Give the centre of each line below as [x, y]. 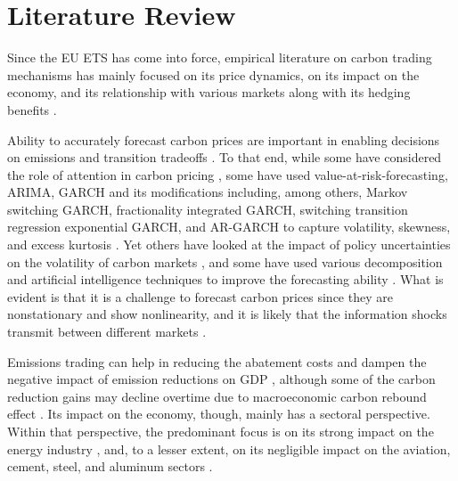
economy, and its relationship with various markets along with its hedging [209, 92]
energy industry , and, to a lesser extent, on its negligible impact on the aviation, [229, 448]
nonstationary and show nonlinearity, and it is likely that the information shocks [227, 314]
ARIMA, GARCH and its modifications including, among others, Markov [208, 192]
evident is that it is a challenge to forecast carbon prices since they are [200, 296]
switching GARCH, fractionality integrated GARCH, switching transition [208, 209]
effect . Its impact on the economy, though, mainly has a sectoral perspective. [219, 414]
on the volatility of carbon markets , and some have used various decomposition [225, 261]
